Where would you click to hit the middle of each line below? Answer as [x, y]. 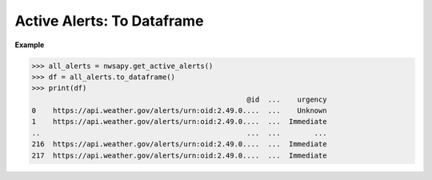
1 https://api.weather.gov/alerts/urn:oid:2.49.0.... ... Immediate [179, 122]
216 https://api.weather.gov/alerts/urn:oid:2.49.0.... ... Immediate [179, 144]
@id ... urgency [287, 99]
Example [30, 45]
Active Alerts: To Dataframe [109, 21]
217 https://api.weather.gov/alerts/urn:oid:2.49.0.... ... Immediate [179, 155]
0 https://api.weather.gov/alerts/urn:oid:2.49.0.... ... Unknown [179, 111]
